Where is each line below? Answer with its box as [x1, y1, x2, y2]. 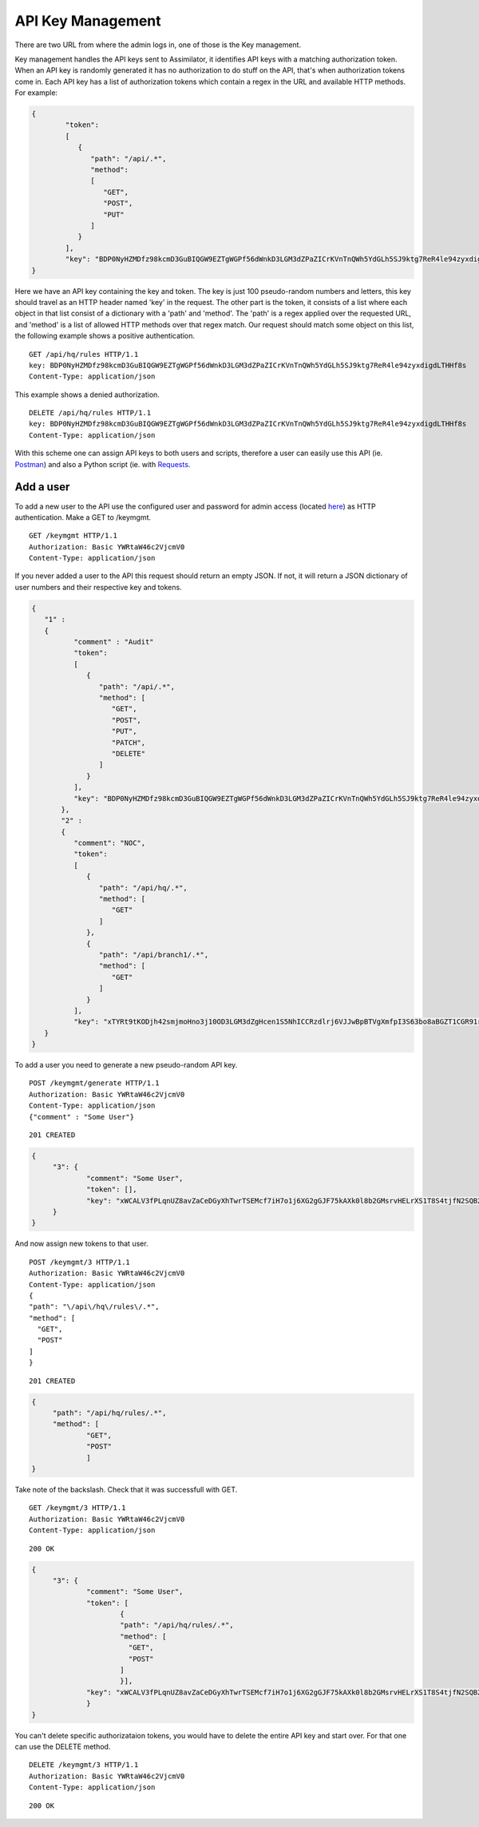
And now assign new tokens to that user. [14, 1238, 148, 1249]
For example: [14, 88, 58, 97]
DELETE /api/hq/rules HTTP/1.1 [29, 408, 152, 418]
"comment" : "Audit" [73, 637, 155, 647]
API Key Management [14, 12, 161, 30]
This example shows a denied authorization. [14, 390, 160, 399]
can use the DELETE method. [14, 1742, 111, 1751]
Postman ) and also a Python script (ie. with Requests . [14, 459, 191, 469]
